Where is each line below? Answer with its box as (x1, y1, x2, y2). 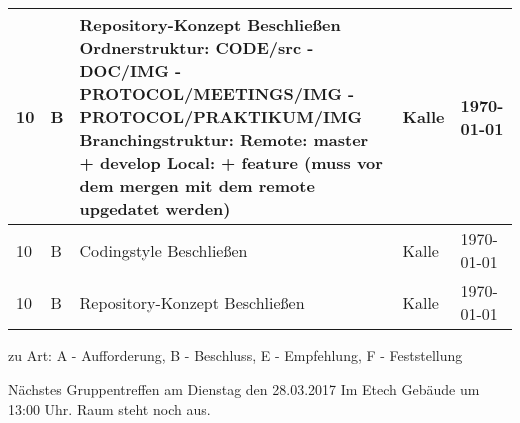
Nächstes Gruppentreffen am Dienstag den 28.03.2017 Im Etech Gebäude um (8, 378, 480, 399)
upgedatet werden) (79, 197, 231, 221)
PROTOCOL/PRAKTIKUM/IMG (79, 105, 362, 129)
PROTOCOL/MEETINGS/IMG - (79, 82, 355, 106)
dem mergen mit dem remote (79, 174, 315, 198)
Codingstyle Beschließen (79, 238, 248, 262)
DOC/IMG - (79, 59, 182, 83)
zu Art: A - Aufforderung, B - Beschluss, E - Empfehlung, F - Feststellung (8, 345, 463, 366)
